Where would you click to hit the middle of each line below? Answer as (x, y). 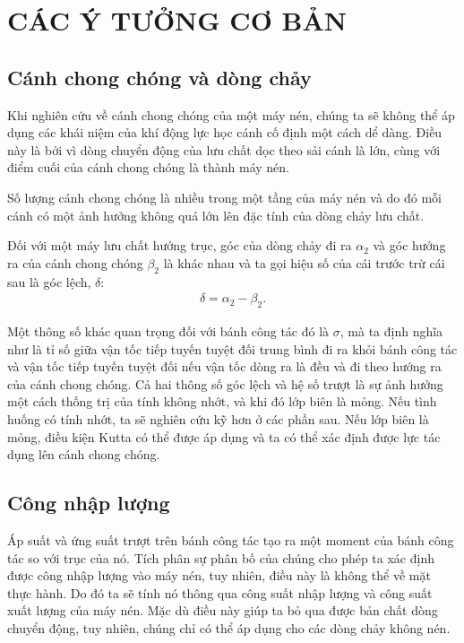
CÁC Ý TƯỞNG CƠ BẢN (177, 20)
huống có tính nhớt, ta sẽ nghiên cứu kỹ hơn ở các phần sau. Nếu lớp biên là (218, 418)
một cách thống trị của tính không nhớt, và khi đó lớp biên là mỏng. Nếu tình (222, 401)
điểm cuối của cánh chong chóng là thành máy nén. (148, 167)
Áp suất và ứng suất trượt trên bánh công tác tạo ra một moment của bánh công (231, 539)
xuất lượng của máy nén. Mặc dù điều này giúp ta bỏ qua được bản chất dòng (223, 610)
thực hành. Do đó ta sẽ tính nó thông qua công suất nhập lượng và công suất (220, 592)
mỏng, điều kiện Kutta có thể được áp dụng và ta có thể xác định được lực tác (224, 436)
